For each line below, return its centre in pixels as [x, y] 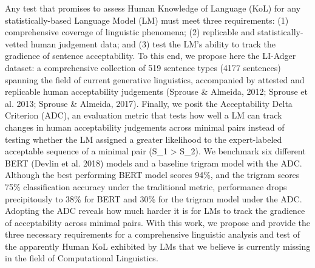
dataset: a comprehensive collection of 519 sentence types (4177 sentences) [143, 67]
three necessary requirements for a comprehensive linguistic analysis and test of [153, 234]
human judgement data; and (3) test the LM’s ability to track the [153, 43]
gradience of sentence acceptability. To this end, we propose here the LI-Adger [151, 56]
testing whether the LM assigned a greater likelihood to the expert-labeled [144, 139]
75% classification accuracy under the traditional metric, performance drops [146, 186]
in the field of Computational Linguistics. [82, 258]
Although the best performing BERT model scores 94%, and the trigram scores [152, 175]
